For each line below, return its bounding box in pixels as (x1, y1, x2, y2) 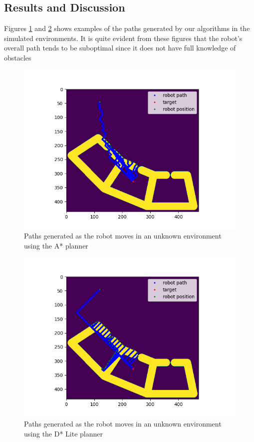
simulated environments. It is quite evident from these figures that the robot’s (4, 32, 243, 43)
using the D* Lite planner (24, 428, 103, 438)
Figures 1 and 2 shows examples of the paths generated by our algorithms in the (4, 23, 250, 33)
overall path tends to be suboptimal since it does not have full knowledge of (4, 42, 236, 53)
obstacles (4, 52, 31, 62)
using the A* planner (24, 240, 88, 250)
